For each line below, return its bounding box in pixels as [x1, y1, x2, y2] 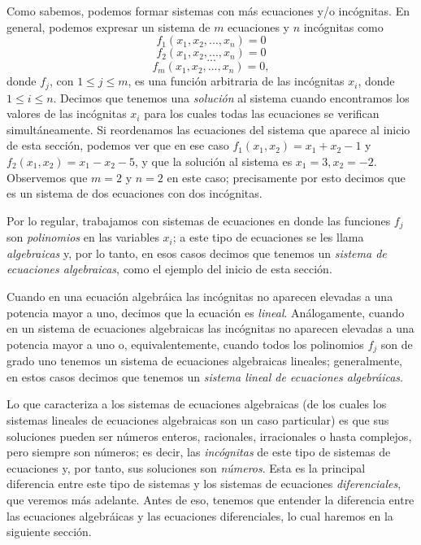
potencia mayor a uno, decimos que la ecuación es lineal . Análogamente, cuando [7, 303, 405, 320]
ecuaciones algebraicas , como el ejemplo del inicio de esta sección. [7, 260, 332, 277]
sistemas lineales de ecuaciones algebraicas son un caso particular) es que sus [7, 412, 389, 429]
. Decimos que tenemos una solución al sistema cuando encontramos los [53, 89, 410, 106]
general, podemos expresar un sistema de [7, 18, 210, 35]
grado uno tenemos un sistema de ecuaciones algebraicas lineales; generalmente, [7, 352, 403, 369]
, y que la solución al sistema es [134, 153, 293, 170]
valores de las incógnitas [7, 105, 127, 122]
